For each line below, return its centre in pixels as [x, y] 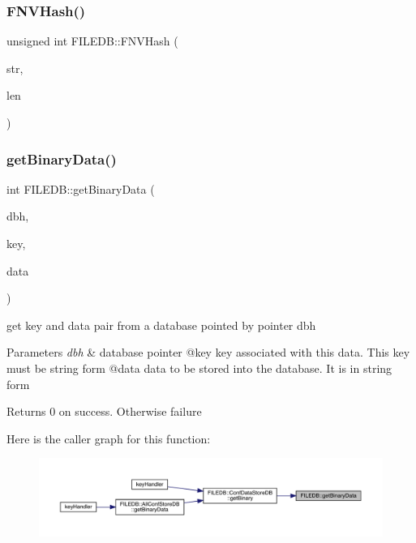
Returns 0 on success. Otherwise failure [104, 411]
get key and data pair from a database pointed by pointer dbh [161, 325]
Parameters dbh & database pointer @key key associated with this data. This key [208, 352]
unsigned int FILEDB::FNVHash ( [92, 41]
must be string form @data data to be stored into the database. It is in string [199, 368]
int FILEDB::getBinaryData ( [81, 188]
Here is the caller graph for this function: [109, 438]
